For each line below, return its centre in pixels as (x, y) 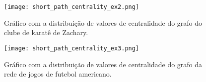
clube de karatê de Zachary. (46, 32)
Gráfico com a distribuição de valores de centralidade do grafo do (103, 22)
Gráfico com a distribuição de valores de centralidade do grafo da (103, 64)
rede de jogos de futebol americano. (58, 74)
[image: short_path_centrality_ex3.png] (72, 48)
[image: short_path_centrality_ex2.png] (72, 7)
